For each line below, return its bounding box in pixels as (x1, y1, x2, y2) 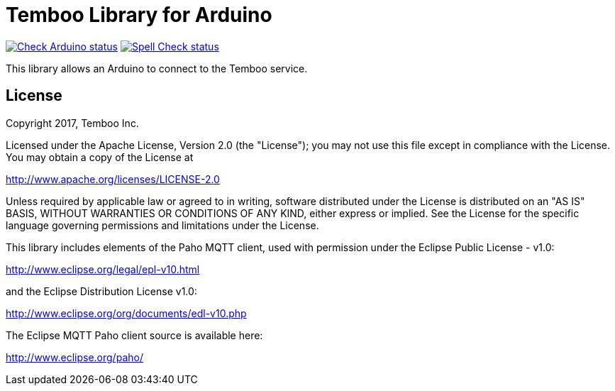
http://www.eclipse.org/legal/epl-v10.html (6, 263, 200, 275)
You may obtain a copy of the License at (6, 150, 194, 163)
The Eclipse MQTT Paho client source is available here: (6, 329, 263, 341)
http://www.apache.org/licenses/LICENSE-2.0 (6, 172, 220, 185)
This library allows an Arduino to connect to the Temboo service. (6, 62, 308, 75)
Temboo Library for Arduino (6, 3, 272, 27)
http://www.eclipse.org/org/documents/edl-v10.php (6, 307, 247, 319)
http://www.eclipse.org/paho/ (6, 351, 143, 363)
